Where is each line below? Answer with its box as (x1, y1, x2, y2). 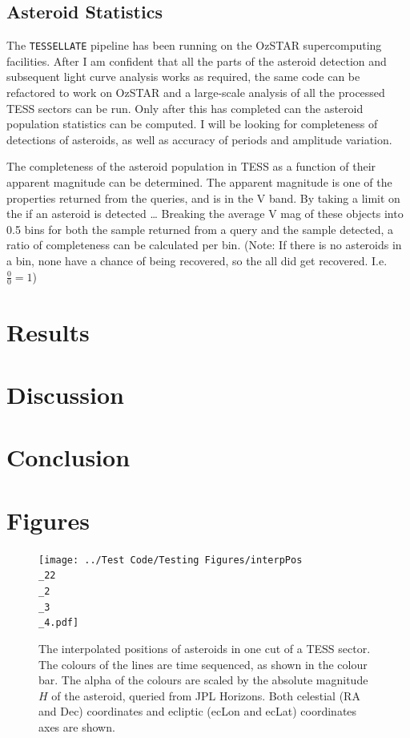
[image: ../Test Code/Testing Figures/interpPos (38, 554, 303, 566)
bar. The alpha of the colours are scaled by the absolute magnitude (38, 671, 368, 688)
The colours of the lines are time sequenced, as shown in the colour (38, 655, 368, 672)
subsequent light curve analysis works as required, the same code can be (6, 68, 360, 85)
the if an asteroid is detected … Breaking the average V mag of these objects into (6, 205, 404, 222)
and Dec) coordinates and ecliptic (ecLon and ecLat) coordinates (38, 703, 357, 720)
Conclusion (6, 441, 131, 474)
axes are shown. (38, 718, 115, 735)
